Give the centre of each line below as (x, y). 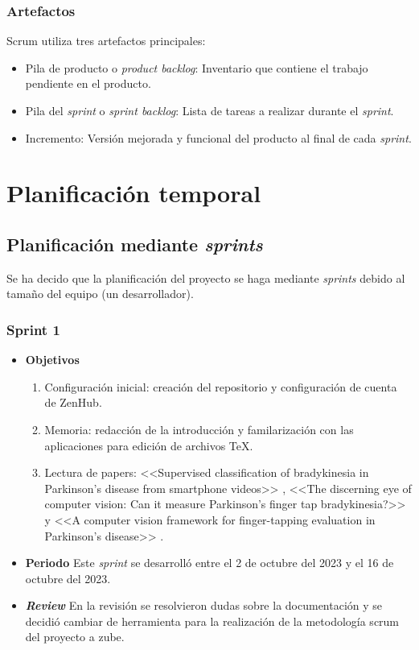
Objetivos (52, 360)
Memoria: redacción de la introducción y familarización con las (199, 429)
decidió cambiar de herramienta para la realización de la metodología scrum (212, 621)
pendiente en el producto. (88, 83)
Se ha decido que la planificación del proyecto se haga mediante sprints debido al (206, 277)
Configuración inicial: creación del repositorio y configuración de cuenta (221, 386)
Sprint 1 (33, 329)
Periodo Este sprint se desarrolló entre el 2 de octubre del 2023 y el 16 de (209, 563)
